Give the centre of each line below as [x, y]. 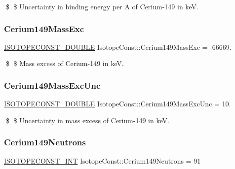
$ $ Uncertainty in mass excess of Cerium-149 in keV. [87, 120]
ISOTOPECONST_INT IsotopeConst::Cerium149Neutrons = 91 [102, 160]
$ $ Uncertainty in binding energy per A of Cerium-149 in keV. [102, 6]
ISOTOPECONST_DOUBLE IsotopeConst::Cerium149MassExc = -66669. [118, 47]
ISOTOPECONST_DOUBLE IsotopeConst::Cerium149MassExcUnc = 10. [117, 104]
